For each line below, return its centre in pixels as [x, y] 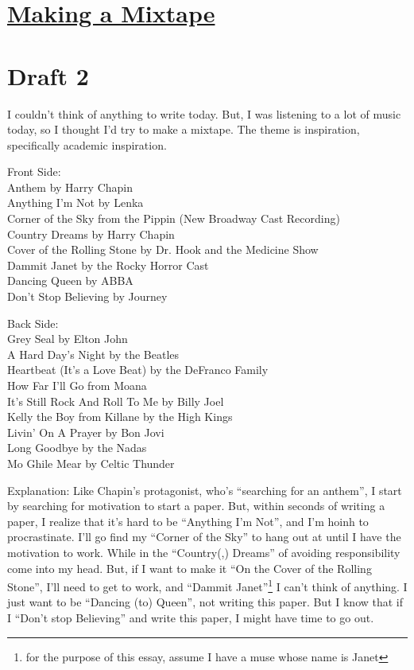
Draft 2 [48, 75]
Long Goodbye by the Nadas [77, 448]
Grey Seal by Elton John [68, 339]
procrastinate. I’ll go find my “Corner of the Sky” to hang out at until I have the [204, 537]
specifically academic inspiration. [87, 144]
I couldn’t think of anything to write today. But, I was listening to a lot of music [204, 113]
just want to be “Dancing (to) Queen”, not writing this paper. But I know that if [205, 602]
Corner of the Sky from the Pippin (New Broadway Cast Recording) [174, 218]
